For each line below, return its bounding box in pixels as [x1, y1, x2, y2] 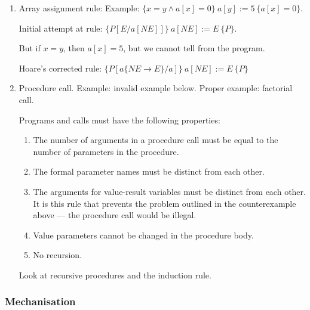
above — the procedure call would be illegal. [33, 209, 197, 221]
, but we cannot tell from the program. [123, 42, 265, 54]
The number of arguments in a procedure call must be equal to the [33, 134, 278, 146]
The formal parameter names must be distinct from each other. [33, 165, 265, 178]
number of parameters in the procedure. [33, 145, 179, 157]
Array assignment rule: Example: [19, 2, 140, 14]
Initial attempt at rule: [19, 21, 103, 34]
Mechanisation [5, 294, 76, 309]
